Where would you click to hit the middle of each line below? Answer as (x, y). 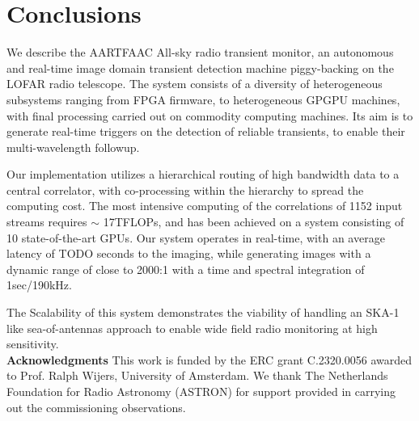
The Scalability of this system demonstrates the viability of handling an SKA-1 (203, 312)
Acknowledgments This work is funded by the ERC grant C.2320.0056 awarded (209, 359)
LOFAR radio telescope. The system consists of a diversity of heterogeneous (195, 84)
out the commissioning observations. (96, 407)
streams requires (47, 222)
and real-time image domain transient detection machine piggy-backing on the (200, 67)
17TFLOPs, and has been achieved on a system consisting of (254, 222)
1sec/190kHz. (39, 285)
